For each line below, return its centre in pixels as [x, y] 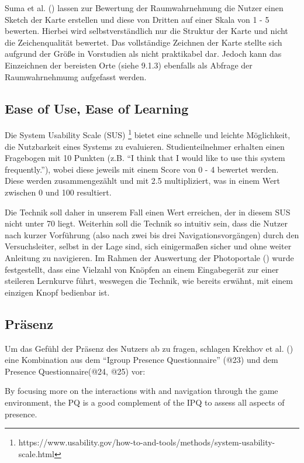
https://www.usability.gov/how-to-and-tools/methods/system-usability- [147, 442]
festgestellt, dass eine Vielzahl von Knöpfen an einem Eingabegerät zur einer [142, 269]
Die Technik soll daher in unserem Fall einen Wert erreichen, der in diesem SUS [148, 212]
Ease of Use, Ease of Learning [97, 108]
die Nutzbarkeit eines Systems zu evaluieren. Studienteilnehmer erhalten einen [145, 146]
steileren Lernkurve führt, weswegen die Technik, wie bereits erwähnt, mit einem [149, 281]
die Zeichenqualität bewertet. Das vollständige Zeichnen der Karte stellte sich [144, 42]
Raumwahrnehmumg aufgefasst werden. [76, 76]
